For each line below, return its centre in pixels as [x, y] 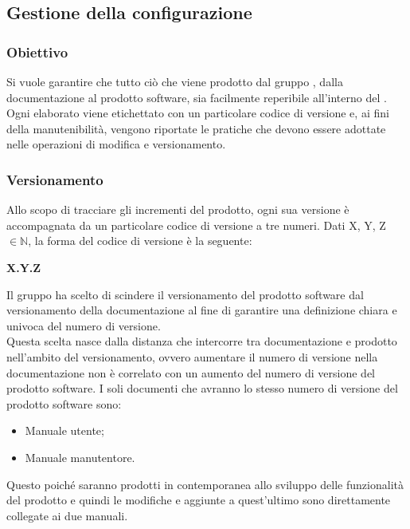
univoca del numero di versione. [84, 325]
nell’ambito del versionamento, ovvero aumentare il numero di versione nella [192, 356]
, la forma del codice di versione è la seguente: [140, 241]
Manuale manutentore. [80, 457]
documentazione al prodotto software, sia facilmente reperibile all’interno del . [197, 97]
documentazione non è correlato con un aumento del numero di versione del [191, 372]
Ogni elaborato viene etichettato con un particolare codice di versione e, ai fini [198, 113]
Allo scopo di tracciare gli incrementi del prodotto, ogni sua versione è [178, 209]
